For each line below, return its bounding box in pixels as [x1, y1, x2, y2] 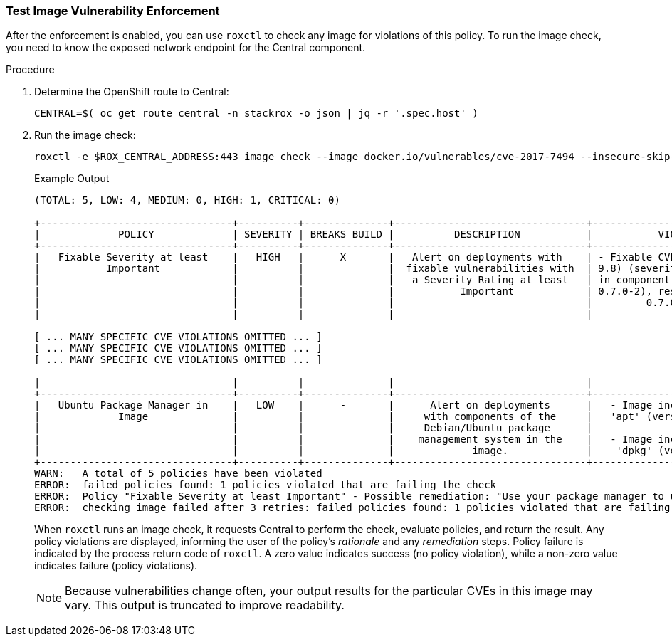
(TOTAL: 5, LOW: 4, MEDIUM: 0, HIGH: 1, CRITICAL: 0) [34, 194, 340, 206]
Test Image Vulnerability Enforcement [6, 4, 220, 18]
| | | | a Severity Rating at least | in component [34, 274, 671, 286]
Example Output [34, 172, 110, 185]
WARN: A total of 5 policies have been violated [34, 468, 322, 480]
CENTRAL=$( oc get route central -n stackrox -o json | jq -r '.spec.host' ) [34, 107, 478, 120]
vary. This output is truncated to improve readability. [65, 598, 345, 613]
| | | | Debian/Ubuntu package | [34, 422, 592, 434]
